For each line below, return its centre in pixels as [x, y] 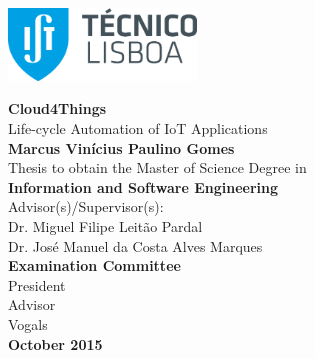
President [37, 284]
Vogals [28, 324]
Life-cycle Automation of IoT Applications [138, 128]
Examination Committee [94, 265]
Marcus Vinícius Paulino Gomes [121, 147]
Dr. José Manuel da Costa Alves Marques [135, 245]
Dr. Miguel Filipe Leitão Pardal [105, 226]
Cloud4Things [57, 108]
